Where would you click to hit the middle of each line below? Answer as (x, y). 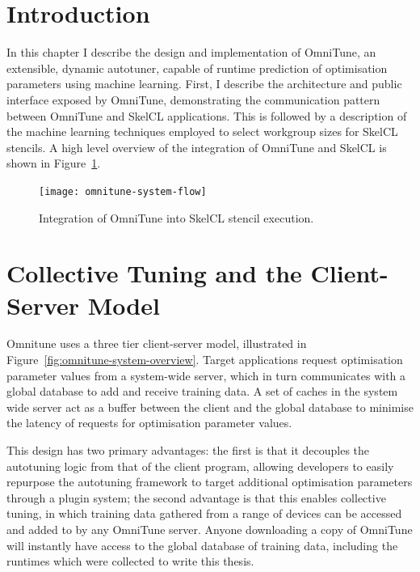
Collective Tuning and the (154, 273)
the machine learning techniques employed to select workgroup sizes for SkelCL (202, 131)
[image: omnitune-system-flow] (123, 191)
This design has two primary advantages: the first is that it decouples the (188, 450)
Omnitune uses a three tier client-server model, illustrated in (157, 343)
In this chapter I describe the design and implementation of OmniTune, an (191, 52)
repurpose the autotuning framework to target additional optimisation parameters (210, 482)
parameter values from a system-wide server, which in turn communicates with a (206, 375)
